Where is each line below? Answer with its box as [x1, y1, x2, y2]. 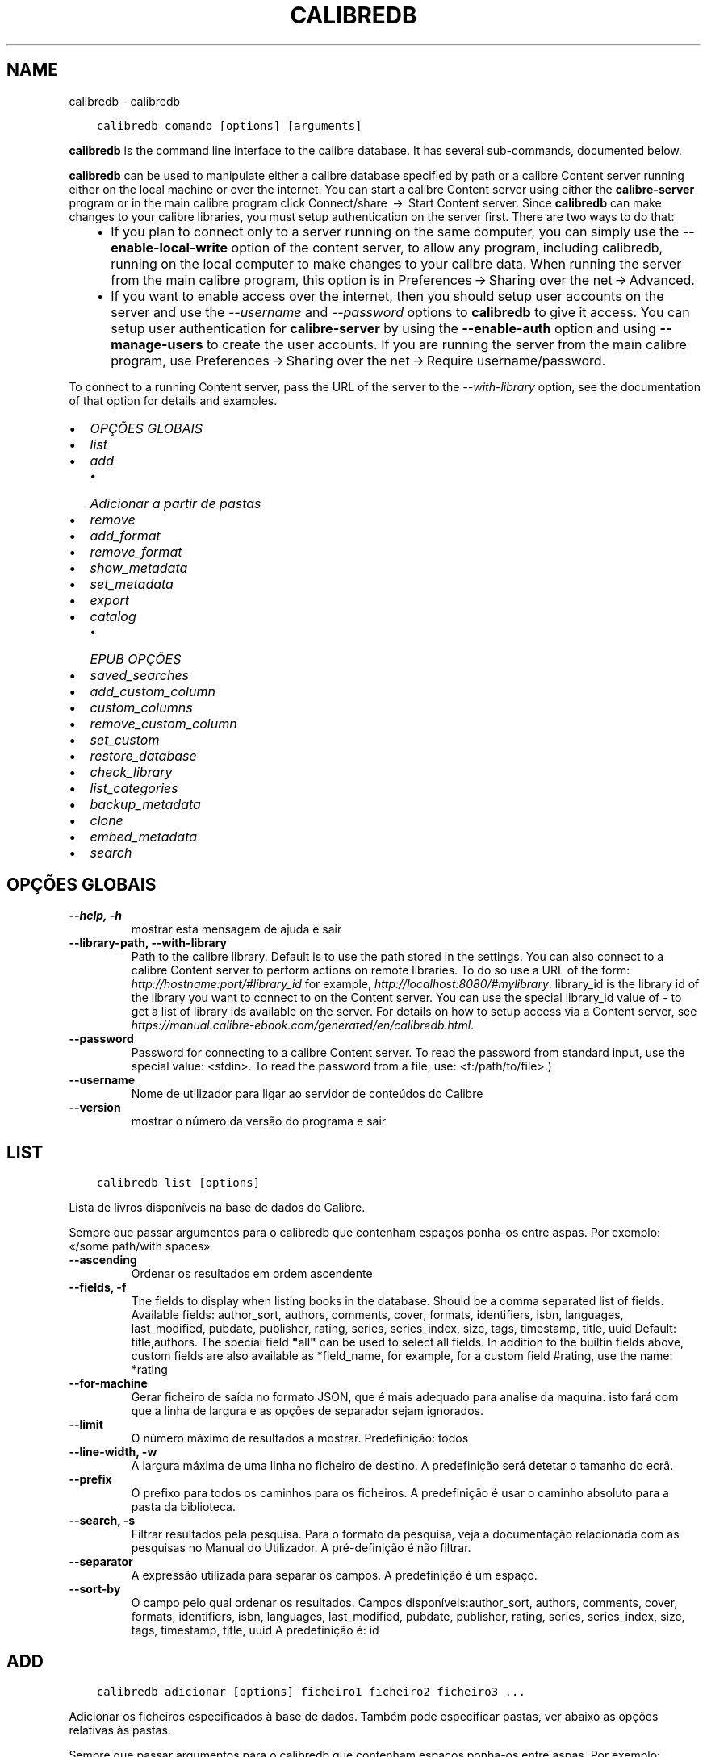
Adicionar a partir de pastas [90, 495, 261, 511]
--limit [69, 1417, 103, 1432]
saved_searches [90, 666, 190, 683]
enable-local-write [111, 239, 228, 256]
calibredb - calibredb [69, 94, 181, 108]
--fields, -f [69, 1280, 127, 1295]
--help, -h [69, 908, 122, 923]
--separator [69, 1555, 133, 1569]
